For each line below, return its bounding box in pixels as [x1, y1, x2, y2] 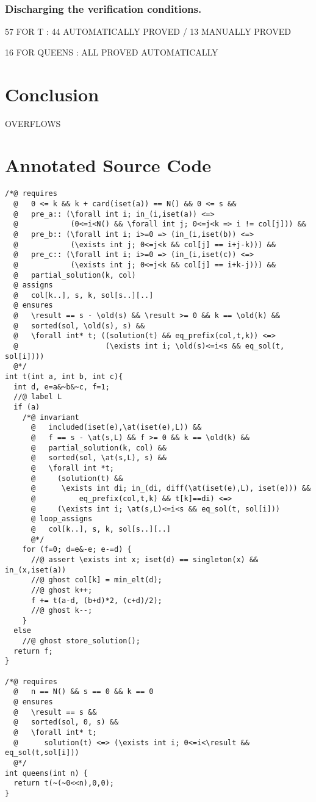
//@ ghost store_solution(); [22, 637, 140, 646]
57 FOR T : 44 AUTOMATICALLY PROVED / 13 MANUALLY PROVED [5, 25, 291, 38]
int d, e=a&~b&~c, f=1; [13, 382, 110, 391]
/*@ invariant [22, 413, 79, 422]
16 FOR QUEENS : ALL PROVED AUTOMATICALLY [5, 45, 218, 58]
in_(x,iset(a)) [5, 565, 66, 574]
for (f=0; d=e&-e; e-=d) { [22, 545, 132, 554]
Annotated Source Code [5, 153, 212, 178]
